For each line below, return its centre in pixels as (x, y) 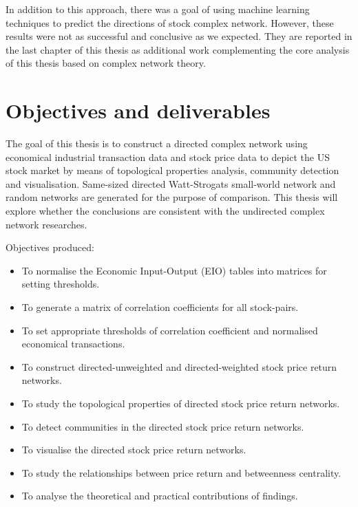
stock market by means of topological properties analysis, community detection (172, 170)
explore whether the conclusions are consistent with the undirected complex (165, 211)
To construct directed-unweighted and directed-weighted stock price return (179, 366)
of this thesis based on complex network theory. (106, 63)
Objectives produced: (50, 247)
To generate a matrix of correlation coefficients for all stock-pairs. (160, 307)
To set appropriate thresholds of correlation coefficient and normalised (170, 330)
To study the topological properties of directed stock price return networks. (181, 403)
